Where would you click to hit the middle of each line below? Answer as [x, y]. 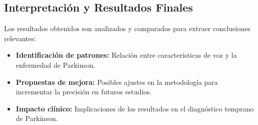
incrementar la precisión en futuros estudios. [84, 92]
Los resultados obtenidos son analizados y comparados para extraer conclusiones [127, 28]
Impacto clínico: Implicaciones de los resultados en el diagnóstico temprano [135, 108]
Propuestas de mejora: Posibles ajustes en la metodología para [117, 82]
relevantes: [20, 38]
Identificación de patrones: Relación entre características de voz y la [126, 55]
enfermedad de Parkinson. [56, 65]
